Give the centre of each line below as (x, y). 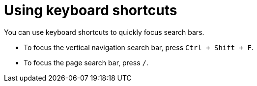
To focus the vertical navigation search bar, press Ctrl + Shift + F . (139, 47)
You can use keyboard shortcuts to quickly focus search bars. (104, 32)
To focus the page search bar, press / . (86, 62)
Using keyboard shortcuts (91, 10)
